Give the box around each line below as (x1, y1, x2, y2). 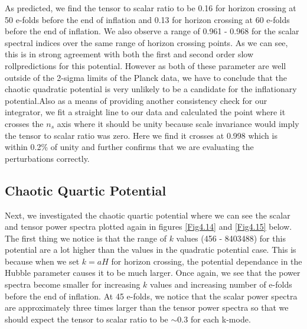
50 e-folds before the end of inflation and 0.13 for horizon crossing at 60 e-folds (5, 13, 290, 25)
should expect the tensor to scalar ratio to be (5, 312, 168, 325)
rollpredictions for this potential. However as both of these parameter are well (5, 59, 286, 71)
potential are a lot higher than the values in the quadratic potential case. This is (5, 243, 296, 256)
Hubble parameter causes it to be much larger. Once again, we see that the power (5, 266, 301, 279)
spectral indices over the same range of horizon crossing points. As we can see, (5, 36, 288, 48)
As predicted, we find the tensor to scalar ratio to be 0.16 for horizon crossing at (5, 2, 296, 14)
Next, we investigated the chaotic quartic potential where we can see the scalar (5, 209, 290, 221)
